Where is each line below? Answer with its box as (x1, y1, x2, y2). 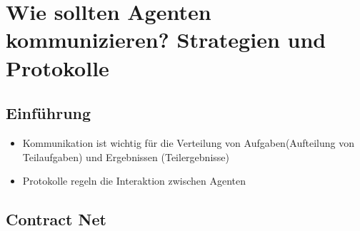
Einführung (6, 102, 91, 124)
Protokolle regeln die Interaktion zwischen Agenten (22, 173, 246, 188)
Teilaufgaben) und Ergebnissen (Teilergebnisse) (22, 149, 229, 164)
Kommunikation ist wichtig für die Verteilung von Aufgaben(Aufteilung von (22, 135, 354, 150)
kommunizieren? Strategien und (6, 25, 326, 54)
